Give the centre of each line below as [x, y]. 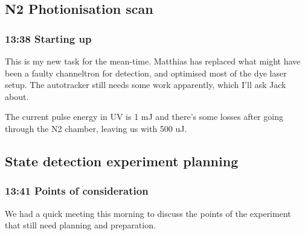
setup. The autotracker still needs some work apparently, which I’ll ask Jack [146, 85]
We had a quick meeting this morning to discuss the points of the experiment [148, 213]
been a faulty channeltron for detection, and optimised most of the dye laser [146, 73]
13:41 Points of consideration [77, 191]
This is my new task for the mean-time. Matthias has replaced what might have [153, 61]
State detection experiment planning [122, 161]
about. [17, 96]
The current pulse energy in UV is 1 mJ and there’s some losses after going [144, 117]
